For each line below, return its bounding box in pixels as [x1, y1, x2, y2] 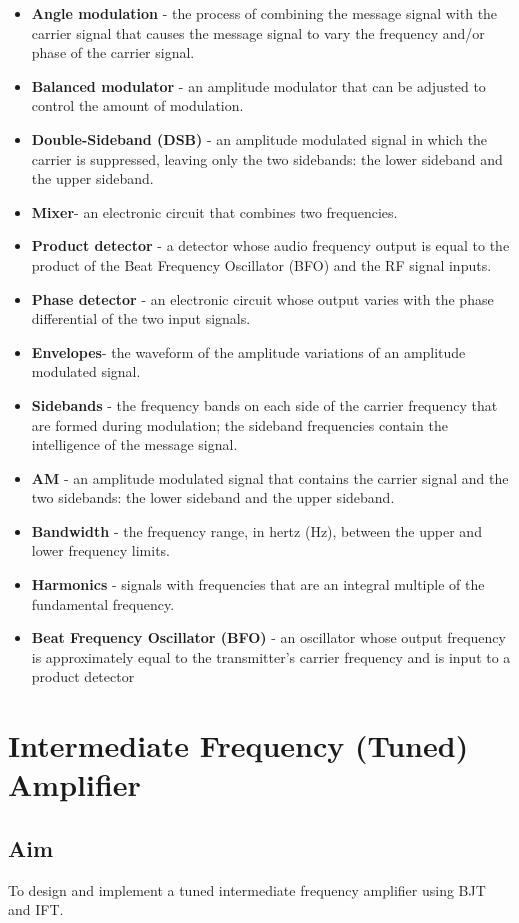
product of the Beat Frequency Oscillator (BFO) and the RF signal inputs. [31, 254, 492, 275]
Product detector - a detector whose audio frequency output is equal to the [31, 235, 510, 256]
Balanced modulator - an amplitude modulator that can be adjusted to [31, 75, 486, 96]
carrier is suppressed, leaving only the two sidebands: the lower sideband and [31, 148, 503, 169]
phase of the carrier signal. [31, 42, 195, 63]
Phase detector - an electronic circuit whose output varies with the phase [31, 288, 494, 309]
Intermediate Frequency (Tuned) [8, 725, 469, 766]
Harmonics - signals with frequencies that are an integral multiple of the [31, 574, 485, 595]
